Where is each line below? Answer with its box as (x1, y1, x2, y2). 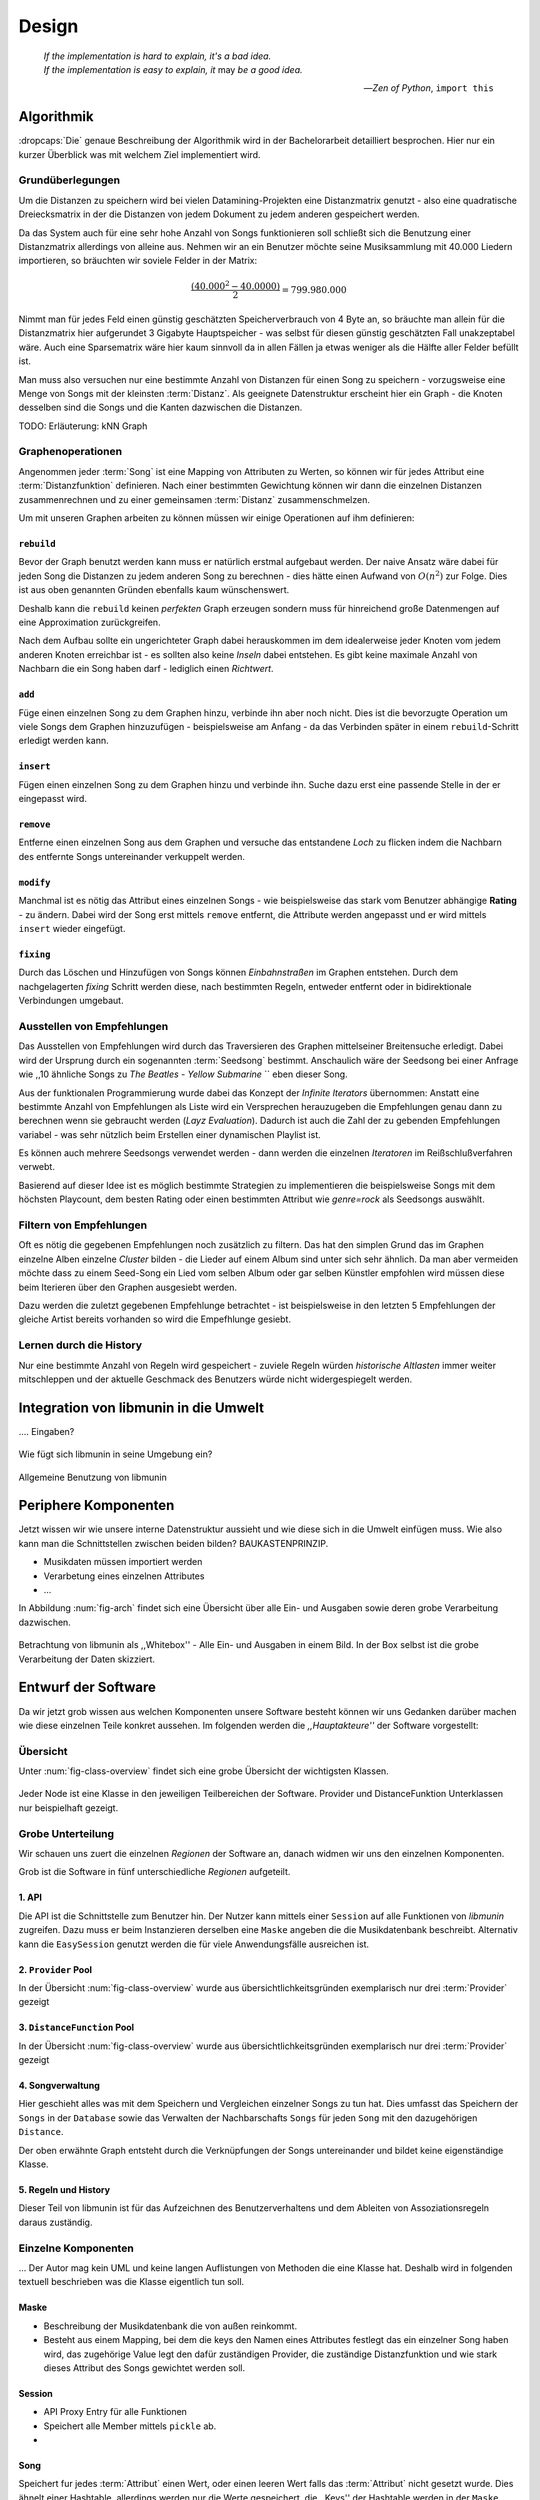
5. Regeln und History (18, 2184, 110, 2196)
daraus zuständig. (18, 2216, 93, 2228)
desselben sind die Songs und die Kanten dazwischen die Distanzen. (18, 401, 303, 414)
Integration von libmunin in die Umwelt (18, 1399, 265, 1416)
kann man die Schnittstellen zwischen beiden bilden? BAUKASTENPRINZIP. (18, 1537, 329, 1549)
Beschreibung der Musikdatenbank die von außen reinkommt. (43, 2320, 298, 2332)
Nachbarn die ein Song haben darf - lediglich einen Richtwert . (18, 663, 274, 675)
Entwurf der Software (18, 1679, 157, 1696)
